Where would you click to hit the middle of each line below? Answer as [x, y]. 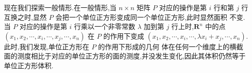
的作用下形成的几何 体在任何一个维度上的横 [167, 46]
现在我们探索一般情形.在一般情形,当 [60, 7]
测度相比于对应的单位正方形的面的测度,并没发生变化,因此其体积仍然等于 [131, 56]
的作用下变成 [124, 36]
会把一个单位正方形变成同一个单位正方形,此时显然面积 [142, 17]
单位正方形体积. [29, 65]
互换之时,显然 [25, 17]
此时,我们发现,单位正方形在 [47, 46]
